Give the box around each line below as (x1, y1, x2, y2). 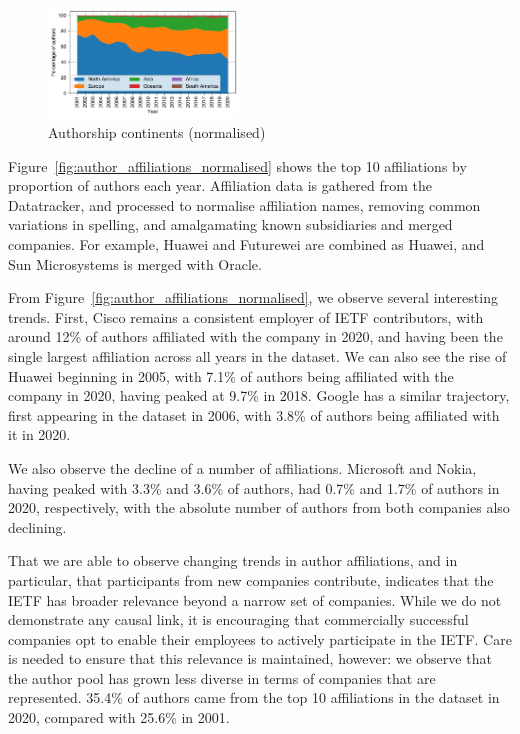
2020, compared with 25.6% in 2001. (8, 707, 230, 728)
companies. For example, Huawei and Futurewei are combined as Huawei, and (8, 234, 485, 254)
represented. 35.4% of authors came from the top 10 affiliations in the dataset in (8, 687, 500, 708)
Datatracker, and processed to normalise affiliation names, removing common (8, 194, 481, 215)
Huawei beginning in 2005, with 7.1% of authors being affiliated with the (8, 365, 454, 386)
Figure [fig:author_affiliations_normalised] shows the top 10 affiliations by (8, 155, 467, 176)
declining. (8, 516, 67, 537)
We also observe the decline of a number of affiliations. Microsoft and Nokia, (8, 457, 477, 478)
